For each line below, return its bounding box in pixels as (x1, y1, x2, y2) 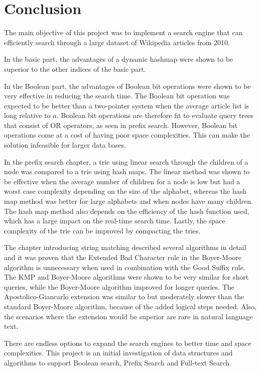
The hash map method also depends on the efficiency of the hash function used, (4, 205, 249, 216)
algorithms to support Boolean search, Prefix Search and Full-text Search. (4, 357, 231, 367)
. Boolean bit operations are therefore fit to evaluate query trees (56, 110, 253, 120)
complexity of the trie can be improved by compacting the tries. (4, 225, 201, 235)
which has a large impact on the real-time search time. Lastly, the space (4, 215, 225, 226)
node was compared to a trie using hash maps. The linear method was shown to (4, 166, 250, 177)
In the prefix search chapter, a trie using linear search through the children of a (4, 156, 248, 167)
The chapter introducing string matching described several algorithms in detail (4, 242, 246, 253)
